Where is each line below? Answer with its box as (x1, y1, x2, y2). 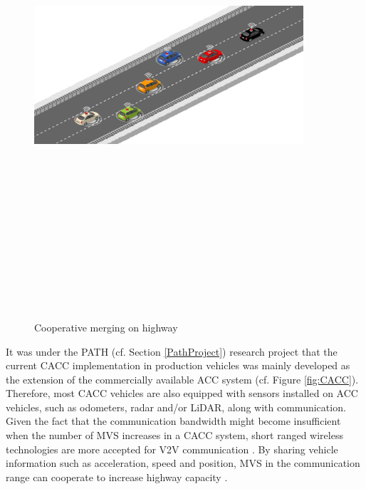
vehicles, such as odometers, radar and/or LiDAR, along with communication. (6, 399, 346, 414)
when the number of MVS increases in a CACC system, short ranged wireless (6, 428, 343, 443)
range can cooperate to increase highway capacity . (6, 469, 228, 484)
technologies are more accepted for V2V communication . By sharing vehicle (6, 441, 338, 456)
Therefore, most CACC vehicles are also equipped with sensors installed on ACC (6, 386, 358, 401)
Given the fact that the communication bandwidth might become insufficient (6, 413, 341, 428)
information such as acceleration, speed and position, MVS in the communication (6, 455, 360, 470)
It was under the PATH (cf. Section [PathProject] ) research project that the (6, 344, 338, 359)
